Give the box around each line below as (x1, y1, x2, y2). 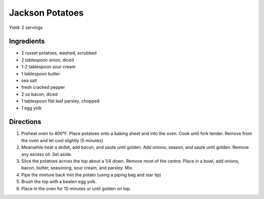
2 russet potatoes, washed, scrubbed (21, 50, 97, 56)
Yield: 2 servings (9, 25, 43, 30)
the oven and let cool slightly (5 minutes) (21, 137, 104, 143)
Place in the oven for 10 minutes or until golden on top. (21, 185, 132, 191)
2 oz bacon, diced (21, 91, 58, 97)
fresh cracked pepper (21, 84, 66, 90)
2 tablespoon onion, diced (21, 57, 74, 63)
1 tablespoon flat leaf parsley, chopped (21, 98, 100, 104)
